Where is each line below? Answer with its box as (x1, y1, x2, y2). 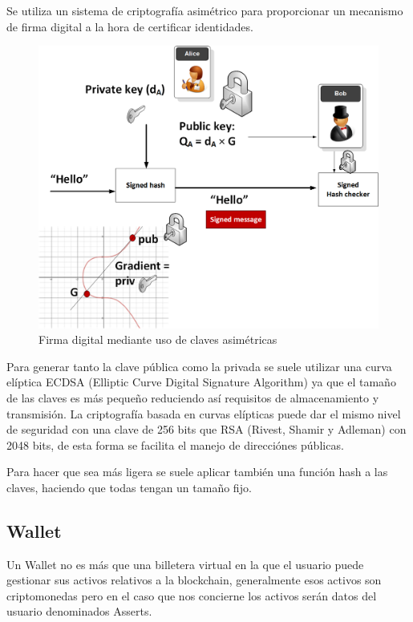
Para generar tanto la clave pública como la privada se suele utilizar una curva (6, 357, 392, 374)
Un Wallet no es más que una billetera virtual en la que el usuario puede (6, 555, 364, 572)
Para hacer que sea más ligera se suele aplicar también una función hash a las (6, 463, 388, 480)
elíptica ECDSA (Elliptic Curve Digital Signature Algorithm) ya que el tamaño (6, 374, 396, 390)
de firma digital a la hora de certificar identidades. (6, 18, 253, 34)
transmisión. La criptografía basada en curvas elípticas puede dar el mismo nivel (6, 405, 401, 422)
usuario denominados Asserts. (6, 603, 152, 620)
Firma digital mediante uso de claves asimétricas (38, 331, 277, 348)
